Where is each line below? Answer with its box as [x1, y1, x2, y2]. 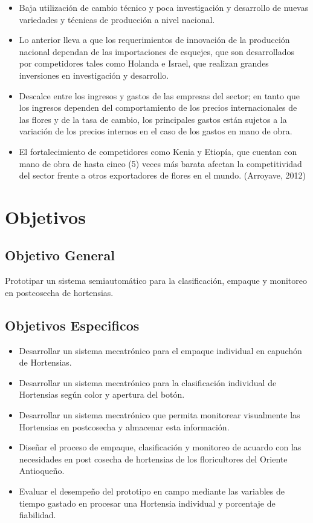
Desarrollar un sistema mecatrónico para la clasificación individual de [19, 376, 277, 389]
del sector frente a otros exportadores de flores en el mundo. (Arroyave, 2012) [19, 169, 306, 182]
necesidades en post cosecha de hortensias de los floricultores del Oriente [19, 452, 288, 465]
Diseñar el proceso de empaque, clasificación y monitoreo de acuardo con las [19, 441, 302, 453]
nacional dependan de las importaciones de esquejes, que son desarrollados [19, 45, 295, 58]
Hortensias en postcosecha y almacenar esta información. [19, 420, 230, 433]
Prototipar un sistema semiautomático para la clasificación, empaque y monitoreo [5, 274, 307, 287]
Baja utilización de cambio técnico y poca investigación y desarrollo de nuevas [19, 1, 309, 13]
